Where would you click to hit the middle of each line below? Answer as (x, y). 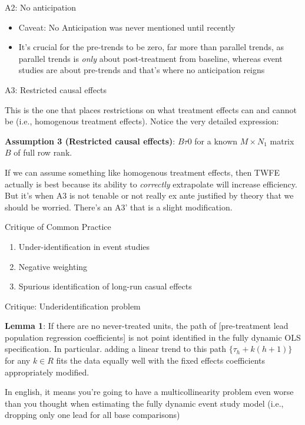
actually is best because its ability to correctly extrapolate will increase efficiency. (151, 184)
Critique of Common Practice (58, 227)
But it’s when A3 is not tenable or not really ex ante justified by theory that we (149, 195)
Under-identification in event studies (84, 246)
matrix (282, 141)
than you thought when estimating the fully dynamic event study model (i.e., (144, 403)
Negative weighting (53, 266)
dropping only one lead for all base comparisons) (92, 415)
